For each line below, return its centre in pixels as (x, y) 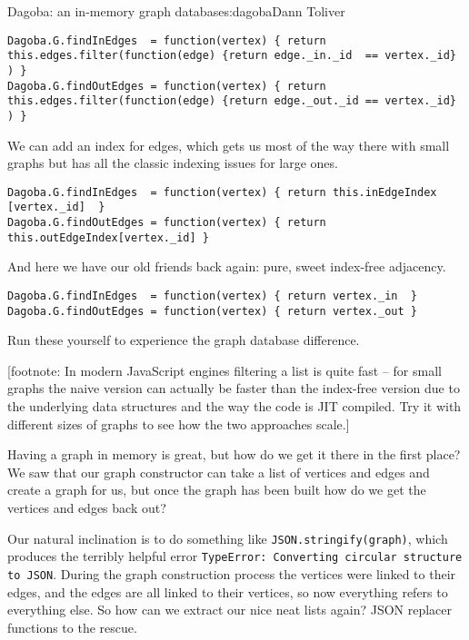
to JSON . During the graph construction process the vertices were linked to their (232, 573)
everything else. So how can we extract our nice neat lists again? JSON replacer (230, 610)
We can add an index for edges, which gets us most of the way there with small (229, 145)
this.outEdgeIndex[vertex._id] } (108, 237)
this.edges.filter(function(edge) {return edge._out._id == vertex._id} (232, 101)
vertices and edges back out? (87, 507)
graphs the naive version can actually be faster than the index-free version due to (234, 388)
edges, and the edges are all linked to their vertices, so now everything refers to (228, 591)
